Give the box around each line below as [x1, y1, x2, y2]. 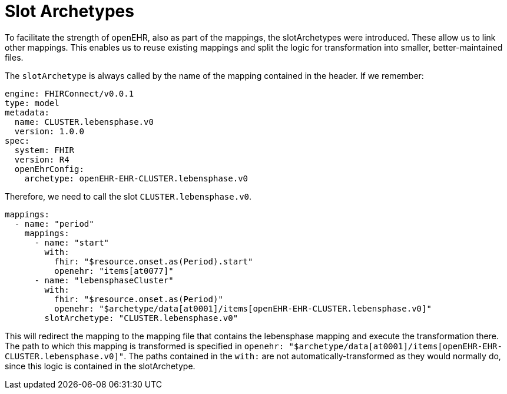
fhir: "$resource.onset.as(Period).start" [54, 256, 253, 266]
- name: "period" [14, 218, 94, 229]
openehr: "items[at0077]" [54, 266, 174, 276]
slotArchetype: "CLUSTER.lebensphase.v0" [44, 313, 238, 323]
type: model [5, 98, 59, 108]
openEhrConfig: [14, 164, 84, 174]
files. [5, 52, 24, 62]
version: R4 [14, 154, 69, 164]
